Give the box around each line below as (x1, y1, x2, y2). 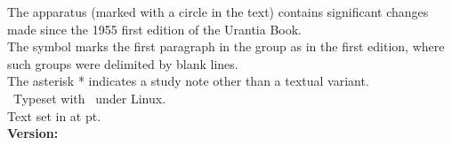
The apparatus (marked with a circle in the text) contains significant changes (7, 3, 429, 20)
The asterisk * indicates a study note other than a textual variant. (7, 72, 369, 90)
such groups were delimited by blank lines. (7, 54, 238, 72)
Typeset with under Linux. (12, 88, 166, 107)
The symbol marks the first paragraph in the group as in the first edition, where (7, 37, 445, 56)
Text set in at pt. (7, 106, 101, 125)
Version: (7, 124, 59, 142)
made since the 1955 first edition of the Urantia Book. (7, 19, 302, 38)
